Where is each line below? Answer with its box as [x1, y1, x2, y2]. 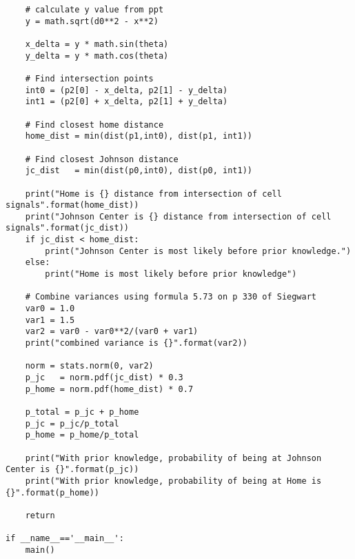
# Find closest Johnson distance [25, 154, 179, 164]
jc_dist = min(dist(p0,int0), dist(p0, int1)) [25, 166, 252, 176]
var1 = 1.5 [25, 315, 75, 325]
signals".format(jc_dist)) [6, 223, 129, 233]
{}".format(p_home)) [6, 487, 100, 498]
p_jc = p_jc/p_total [25, 418, 119, 429]
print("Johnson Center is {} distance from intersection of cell [25, 211, 332, 222]
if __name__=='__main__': [6, 533, 124, 544]
